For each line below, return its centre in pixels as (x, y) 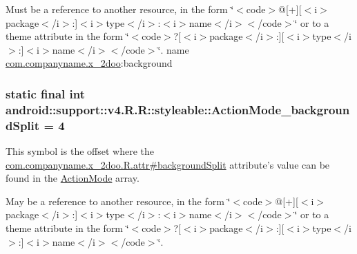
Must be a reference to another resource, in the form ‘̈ (120, 9)
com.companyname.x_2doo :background (89, 63)
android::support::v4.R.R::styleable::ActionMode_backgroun (178, 109)
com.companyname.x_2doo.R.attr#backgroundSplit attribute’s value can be (168, 164)
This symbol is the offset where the (80, 151)
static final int (46, 93)
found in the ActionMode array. (73, 178)
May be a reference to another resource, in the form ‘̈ (118, 201)
